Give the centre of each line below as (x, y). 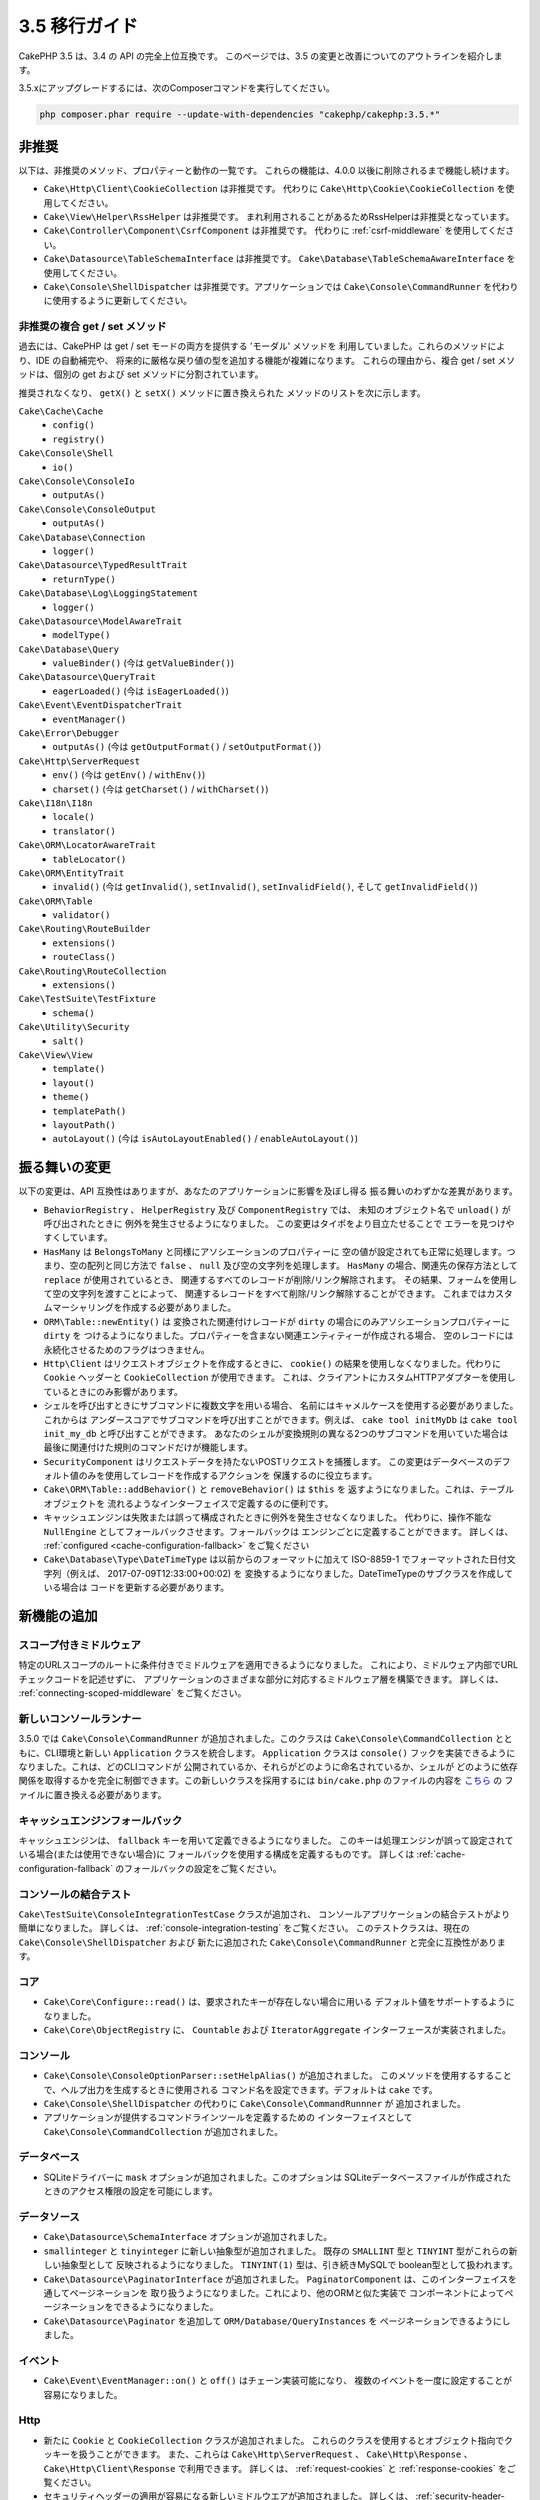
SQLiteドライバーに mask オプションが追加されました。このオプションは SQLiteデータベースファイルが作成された (277, 2177)
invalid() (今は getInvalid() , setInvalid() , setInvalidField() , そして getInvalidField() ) (265, 887)
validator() (81, 915)
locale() (73, 817)
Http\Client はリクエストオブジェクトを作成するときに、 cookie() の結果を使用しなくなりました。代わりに (272, 1363)
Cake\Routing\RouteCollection (92, 971)
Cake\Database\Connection (82, 537)
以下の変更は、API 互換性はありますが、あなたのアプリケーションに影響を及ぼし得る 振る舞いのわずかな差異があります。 (268, 1191)
